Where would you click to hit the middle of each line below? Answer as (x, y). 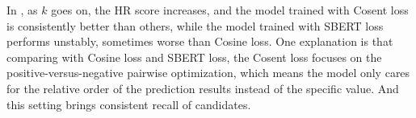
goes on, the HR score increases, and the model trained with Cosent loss (230, 10)
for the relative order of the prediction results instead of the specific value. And (203, 88)
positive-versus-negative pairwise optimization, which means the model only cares (208, 73)
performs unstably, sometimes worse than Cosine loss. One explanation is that (200, 41)
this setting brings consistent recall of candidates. (129, 104)
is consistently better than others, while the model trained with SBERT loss (195, 25)
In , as (22, 10)
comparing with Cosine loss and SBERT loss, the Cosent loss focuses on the (194, 57)
